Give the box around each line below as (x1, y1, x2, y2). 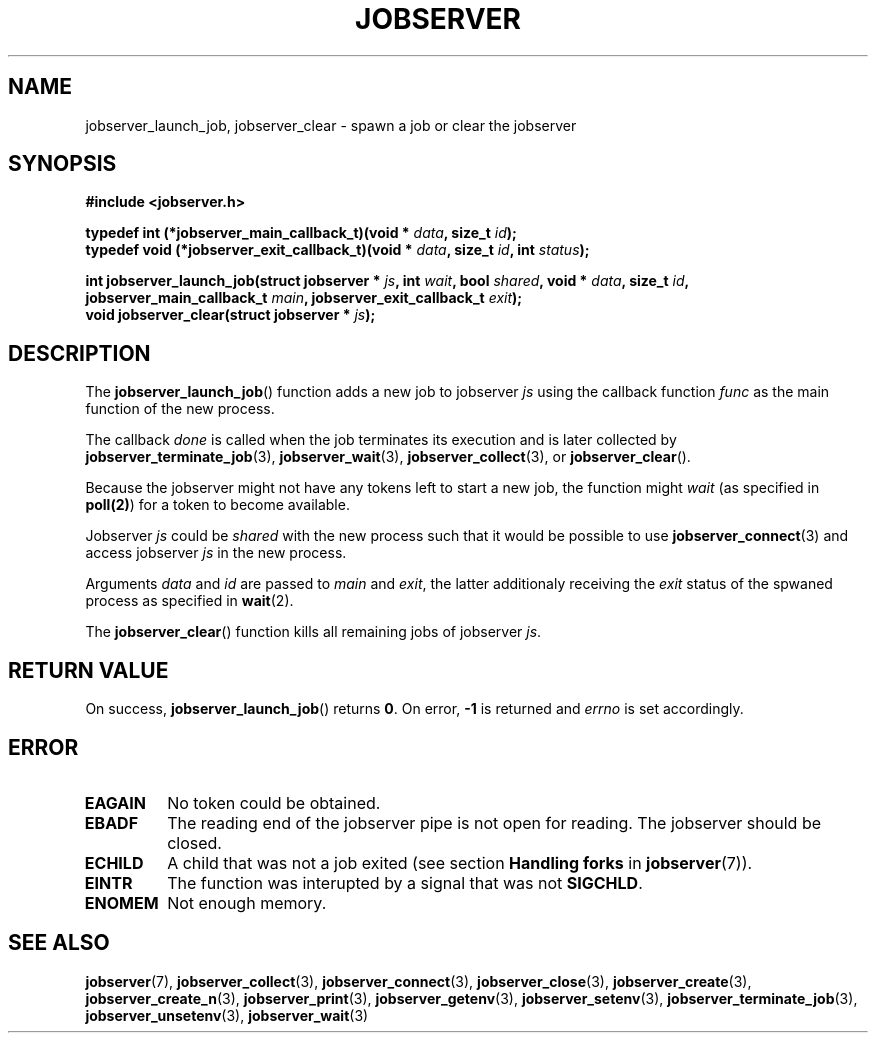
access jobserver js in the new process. (85, 544, 347, 562)
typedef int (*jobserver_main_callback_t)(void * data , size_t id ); (85, 224, 517, 242)
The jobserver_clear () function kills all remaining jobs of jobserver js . (85, 623, 542, 641)
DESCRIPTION (8, 340, 151, 366)
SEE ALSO (8, 930, 110, 956)
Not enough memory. (167, 892, 327, 913)
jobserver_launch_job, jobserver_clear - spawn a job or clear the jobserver (85, 116, 577, 134)
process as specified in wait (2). (85, 592, 294, 610)
